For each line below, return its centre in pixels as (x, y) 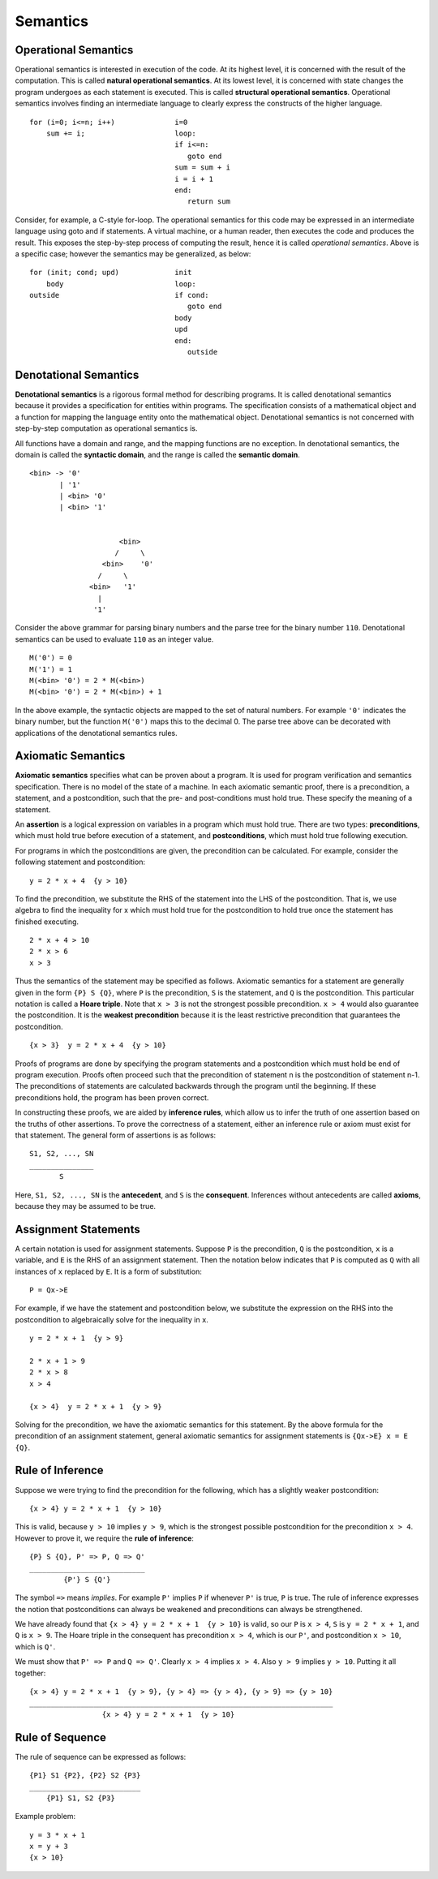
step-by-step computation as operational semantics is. (106, 428)
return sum (209, 202)
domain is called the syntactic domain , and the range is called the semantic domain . (157, 454)
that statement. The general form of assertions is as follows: (116, 1135)
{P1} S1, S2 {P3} (80, 1798)
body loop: (121, 284)
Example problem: (45, 1817)
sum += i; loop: (121, 133)
